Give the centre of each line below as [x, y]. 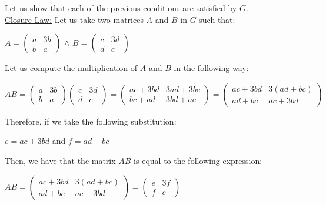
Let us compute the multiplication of [71, 68]
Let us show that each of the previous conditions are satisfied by [121, 8]
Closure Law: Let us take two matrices [74, 19]
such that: [217, 19]
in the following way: [211, 68]
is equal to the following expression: [198, 160]
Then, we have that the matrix [60, 160]
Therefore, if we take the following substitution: [91, 121]
